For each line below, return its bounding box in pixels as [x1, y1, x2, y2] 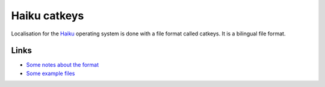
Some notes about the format [26, 61, 99, 68]
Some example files [26, 70, 75, 77]
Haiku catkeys [11, 9, 84, 22]
